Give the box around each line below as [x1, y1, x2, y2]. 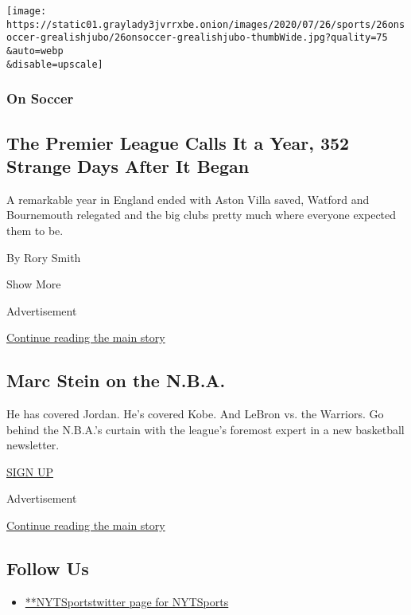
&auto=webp [6, 45, 64, 57]
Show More [6, 276, 61, 292]
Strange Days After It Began [6, 153, 250, 178]
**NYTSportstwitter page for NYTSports [25, 593, 229, 609]
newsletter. [6, 437, 60, 453]
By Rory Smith [6, 249, 81, 265]
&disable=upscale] [6, 58, 103, 70]
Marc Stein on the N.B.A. [6, 368, 226, 393]
